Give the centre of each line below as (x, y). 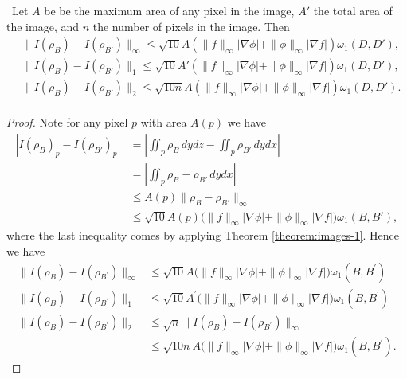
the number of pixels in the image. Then (191, 26)
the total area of (353, 10)
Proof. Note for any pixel (67, 122)
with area (164, 122)
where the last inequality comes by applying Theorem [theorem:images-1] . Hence (203, 235)
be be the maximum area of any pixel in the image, (169, 10)
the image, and (43, 26)
